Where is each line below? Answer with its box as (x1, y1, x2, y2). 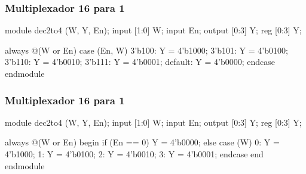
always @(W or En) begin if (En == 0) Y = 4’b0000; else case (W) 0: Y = (5, 136, 280, 148)
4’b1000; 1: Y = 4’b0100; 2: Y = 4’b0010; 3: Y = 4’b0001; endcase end (5, 148, 264, 160)
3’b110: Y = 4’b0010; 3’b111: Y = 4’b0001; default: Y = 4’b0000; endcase (5, 55, 275, 68)
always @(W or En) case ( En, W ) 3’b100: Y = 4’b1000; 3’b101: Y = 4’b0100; (5, 44, 288, 56)
